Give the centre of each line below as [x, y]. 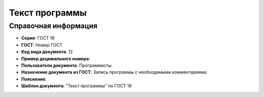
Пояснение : [34, 79]
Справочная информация [53, 26]
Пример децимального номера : [56, 58]
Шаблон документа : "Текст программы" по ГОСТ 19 [77, 86]
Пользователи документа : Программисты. [67, 65]
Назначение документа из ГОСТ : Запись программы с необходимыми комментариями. [114, 72]
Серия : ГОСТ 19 [38, 38]
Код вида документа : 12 [47, 52]
